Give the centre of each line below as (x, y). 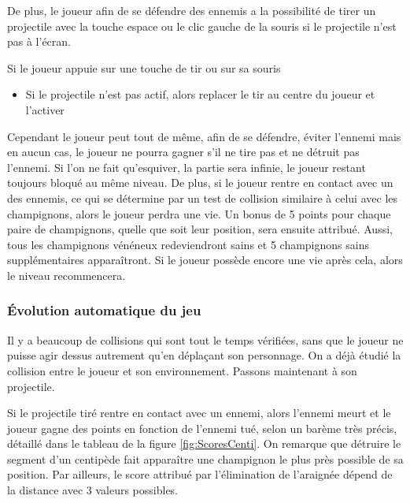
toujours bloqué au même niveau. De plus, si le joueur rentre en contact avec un (200, 183)
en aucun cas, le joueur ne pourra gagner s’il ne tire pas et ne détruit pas (183, 152)
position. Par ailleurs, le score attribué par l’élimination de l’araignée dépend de (200, 474)
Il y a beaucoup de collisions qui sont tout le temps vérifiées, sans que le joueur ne (205, 339)
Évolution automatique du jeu (104, 310)
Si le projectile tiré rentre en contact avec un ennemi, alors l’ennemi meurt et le (199, 413)
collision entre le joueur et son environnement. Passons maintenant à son (182, 370)
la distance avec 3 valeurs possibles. (92, 490)
